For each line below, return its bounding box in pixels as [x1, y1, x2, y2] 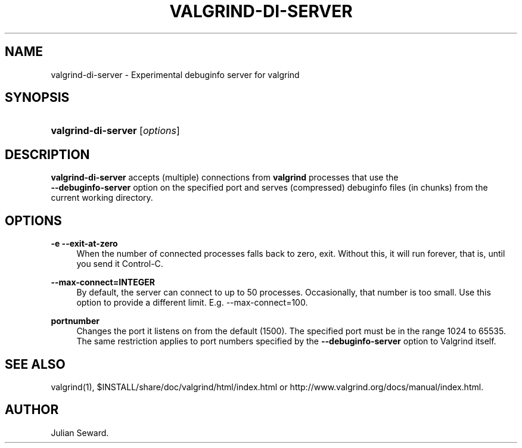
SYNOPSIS [5, 90, 70, 105]
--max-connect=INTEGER [51, 277, 155, 288]
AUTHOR [5, 402, 59, 418]
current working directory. [51, 192, 153, 203]
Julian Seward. [51, 427, 109, 438]
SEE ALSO [5, 356, 66, 372]
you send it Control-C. [76, 259, 163, 269]
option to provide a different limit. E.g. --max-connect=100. [76, 297, 308, 308]
